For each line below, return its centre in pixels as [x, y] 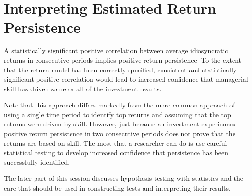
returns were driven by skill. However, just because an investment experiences [120, 124]
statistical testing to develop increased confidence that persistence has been [116, 152]
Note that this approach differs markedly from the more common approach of [119, 105]
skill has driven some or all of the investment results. [83, 88]
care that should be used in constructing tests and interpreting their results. [117, 188]
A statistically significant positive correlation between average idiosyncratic [116, 50]
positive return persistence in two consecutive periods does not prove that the [120, 134]
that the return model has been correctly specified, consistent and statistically [120, 69]
